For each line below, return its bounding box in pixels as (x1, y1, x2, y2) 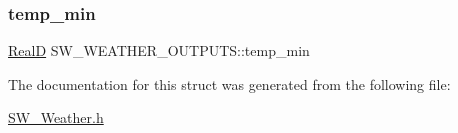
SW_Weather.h (8, 107, 104, 128)
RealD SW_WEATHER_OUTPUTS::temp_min (8, 40, 310, 61)
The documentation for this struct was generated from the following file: (8, 73, 451, 94)
